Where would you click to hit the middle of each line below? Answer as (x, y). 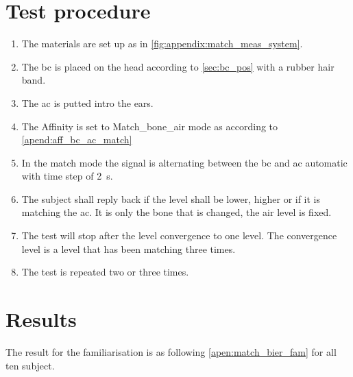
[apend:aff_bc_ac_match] (77, 139)
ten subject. (30, 365)
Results (41, 319)
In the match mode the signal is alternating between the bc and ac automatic (184, 162)
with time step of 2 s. (67, 176)
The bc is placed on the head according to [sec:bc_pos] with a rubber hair (178, 66)
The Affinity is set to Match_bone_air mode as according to (150, 126)
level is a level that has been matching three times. (129, 248)
